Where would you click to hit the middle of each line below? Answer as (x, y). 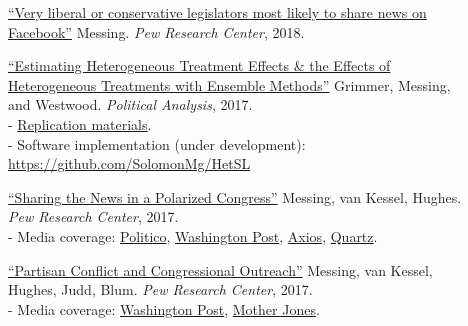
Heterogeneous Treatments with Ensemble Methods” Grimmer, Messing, (229, 84)
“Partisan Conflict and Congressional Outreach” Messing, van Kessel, (220, 269)
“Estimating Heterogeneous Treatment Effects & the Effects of (199, 65)
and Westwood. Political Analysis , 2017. (130, 104)
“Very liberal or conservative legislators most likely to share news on (217, 12)
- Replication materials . (80, 123)
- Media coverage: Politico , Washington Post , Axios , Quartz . (193, 235)
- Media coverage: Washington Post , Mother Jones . (164, 308)
